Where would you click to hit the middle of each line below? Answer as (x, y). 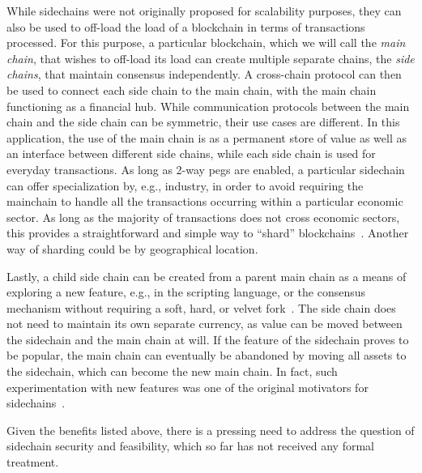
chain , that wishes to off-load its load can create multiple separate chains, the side (211, 58)
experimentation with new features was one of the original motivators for (188, 387)
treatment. (33, 462)
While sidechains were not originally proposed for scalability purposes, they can (204, 11)
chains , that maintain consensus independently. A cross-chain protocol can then (204, 74)
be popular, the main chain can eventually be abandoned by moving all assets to (207, 355)
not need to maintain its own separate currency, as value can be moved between (205, 324)
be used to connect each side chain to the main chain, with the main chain (192, 89)
